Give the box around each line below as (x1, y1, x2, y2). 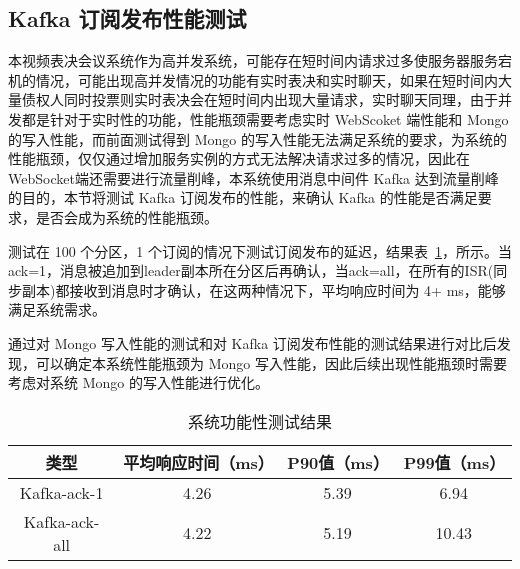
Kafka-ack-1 (19, 480, 104, 504)
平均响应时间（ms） (123, 450, 274, 474)
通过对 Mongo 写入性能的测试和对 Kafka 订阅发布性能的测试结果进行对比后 (8, 332, 497, 353)
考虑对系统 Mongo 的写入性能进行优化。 (8, 372, 269, 393)
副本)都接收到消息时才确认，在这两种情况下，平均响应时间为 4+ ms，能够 (21, 279, 506, 300)
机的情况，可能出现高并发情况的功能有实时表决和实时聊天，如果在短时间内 (8, 69, 498, 90)
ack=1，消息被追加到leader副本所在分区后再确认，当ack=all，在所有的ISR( (8, 260, 494, 281)
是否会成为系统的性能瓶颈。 (35, 206, 218, 227)
